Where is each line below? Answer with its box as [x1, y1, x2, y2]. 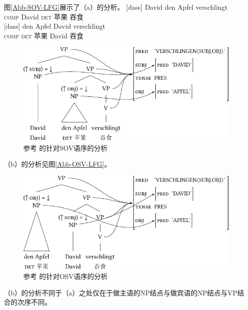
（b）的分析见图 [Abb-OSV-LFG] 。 [4, 159, 111, 169]
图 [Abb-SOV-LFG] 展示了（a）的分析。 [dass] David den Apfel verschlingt [4, 2, 228, 12]
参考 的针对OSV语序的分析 [23, 271, 108, 281]
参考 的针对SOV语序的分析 [23, 142, 108, 153]
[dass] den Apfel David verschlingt [4, 21, 105, 31]
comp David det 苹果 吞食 [4, 11, 83, 21]
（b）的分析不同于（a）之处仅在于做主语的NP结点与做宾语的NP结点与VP [4, 287, 237, 297]
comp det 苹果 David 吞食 [4, 30, 83, 40]
